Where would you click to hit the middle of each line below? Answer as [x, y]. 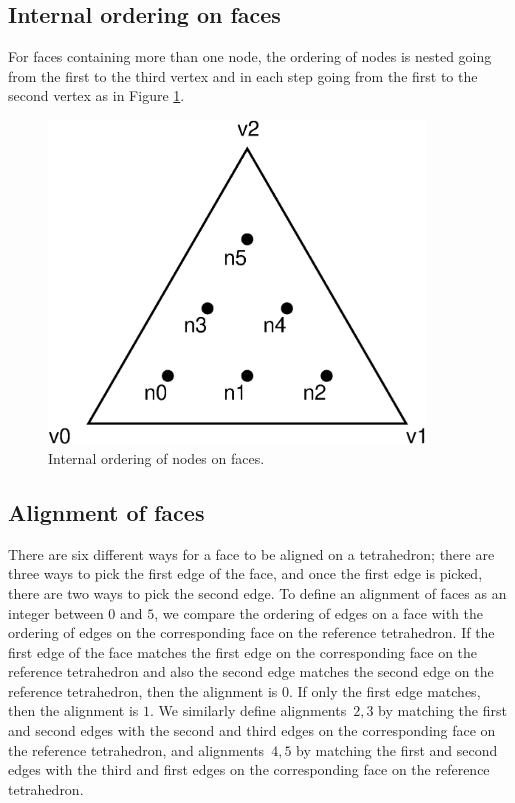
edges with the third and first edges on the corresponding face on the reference [249, 769]
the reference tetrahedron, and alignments [136, 749]
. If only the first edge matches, [385, 690]
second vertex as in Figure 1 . [96, 95]
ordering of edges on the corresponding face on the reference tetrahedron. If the [251, 632]
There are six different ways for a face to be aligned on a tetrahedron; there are [251, 553]
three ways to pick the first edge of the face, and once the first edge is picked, [245, 573]
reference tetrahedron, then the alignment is [143, 690]
